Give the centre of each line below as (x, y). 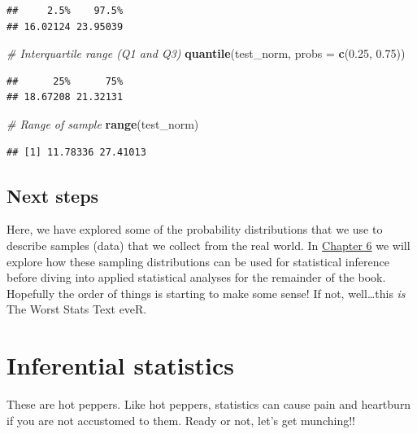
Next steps (53, 195)
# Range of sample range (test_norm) (103, 123)
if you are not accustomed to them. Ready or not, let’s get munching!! (181, 420)
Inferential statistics (120, 365)
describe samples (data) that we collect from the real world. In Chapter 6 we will (208, 245)
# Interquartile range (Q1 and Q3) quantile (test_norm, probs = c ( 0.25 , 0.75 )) (206, 53)
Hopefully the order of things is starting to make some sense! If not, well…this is (206, 293)
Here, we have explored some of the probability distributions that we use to (195, 229)
